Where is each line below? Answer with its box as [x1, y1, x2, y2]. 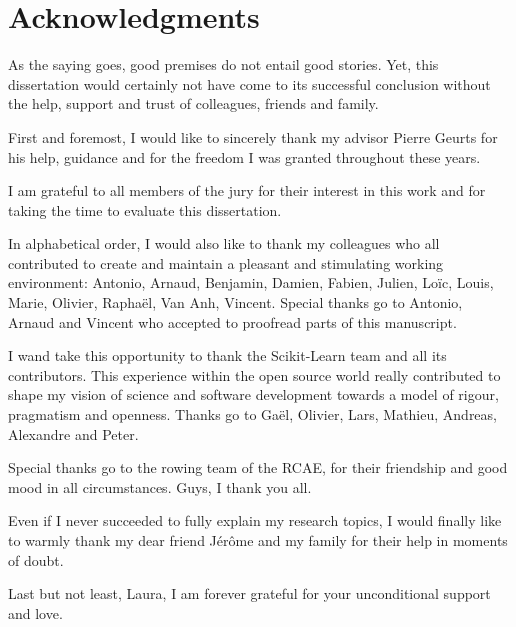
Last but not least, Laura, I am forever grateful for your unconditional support [8, 583, 491, 604]
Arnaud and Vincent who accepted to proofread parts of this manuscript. [8, 311, 457, 332]
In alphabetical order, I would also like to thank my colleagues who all [8, 233, 440, 254]
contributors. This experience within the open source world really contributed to [8, 364, 501, 385]
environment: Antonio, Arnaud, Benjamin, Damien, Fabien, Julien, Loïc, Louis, [8, 272, 494, 293]
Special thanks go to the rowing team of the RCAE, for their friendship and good [8, 457, 508, 478]
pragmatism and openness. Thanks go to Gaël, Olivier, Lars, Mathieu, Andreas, [8, 404, 497, 425]
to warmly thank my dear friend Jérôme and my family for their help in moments [8, 530, 508, 550]
